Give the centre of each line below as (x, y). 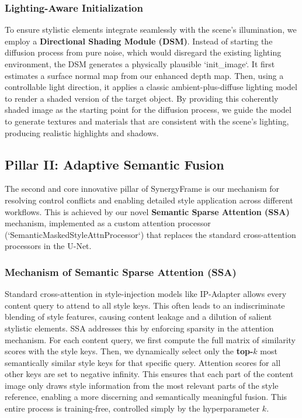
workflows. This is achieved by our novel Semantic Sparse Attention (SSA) (147, 211)
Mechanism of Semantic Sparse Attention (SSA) (121, 272)
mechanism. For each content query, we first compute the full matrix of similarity (150, 339)
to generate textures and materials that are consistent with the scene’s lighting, (147, 121)
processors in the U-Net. (48, 246)
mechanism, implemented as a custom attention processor (108, 223)
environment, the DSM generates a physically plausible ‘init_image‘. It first (140, 64)
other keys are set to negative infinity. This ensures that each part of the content (149, 374)
